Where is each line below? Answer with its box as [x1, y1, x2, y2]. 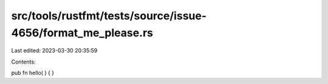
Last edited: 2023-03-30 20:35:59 [11, 47, 98, 54]
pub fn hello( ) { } [11, 69, 55, 77]
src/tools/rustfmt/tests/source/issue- [11, 9, 207, 22]
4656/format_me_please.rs [11, 26, 153, 39]
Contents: [11, 58, 36, 65]
